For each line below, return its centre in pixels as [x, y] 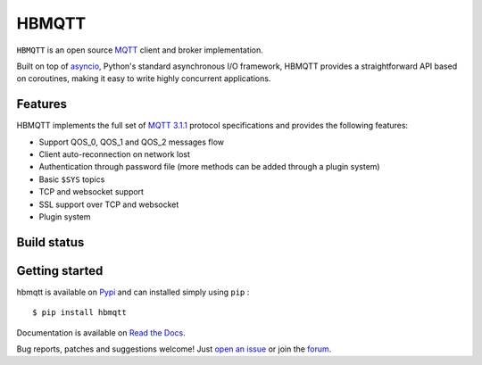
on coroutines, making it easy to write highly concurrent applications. [144, 79]
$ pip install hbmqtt [79, 313]
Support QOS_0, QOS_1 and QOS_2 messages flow [132, 142]
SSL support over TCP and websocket [109, 204]
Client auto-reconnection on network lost [115, 154]
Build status [50, 242]
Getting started [60, 271]
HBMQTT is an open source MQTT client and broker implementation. [140, 50]
